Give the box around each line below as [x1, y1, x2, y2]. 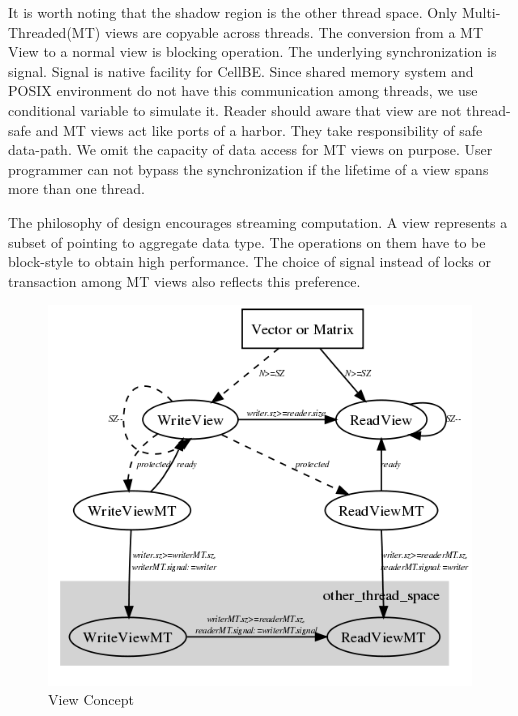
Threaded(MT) [8, 21, 101, 42]
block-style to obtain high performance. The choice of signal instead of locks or [8, 251, 492, 272]
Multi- [461, 2, 501, 22]
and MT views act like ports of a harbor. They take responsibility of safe [35, 119, 483, 140]
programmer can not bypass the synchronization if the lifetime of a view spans [8, 158, 489, 179]
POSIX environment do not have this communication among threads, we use [8, 80, 478, 101]
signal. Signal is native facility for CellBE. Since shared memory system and [8, 60, 474, 81]
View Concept [48, 689, 134, 710]
